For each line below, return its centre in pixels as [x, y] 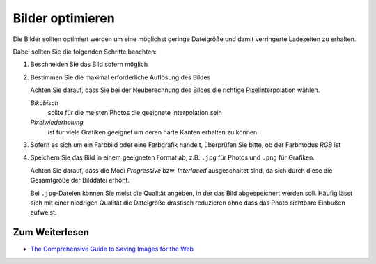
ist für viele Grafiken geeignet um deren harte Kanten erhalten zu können [152, 132]
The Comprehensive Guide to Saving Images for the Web [112, 249]
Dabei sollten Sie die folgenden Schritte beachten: [85, 52]
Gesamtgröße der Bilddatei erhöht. [80, 180]
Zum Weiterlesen [51, 232]
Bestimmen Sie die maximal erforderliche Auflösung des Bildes [120, 77]
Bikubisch [45, 103]
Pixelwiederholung [57, 123]
